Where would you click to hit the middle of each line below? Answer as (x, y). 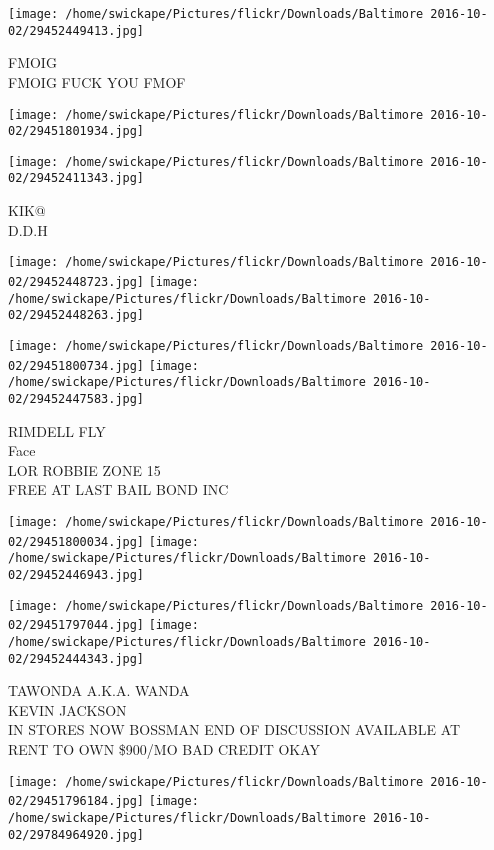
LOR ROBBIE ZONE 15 (84, 469)
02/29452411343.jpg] (76, 178)
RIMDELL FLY (57, 430)
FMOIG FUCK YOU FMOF (97, 81)
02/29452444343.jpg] (76, 658)
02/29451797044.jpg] (76, 625)
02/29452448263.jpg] (76, 315)
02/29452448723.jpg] (76, 281)
